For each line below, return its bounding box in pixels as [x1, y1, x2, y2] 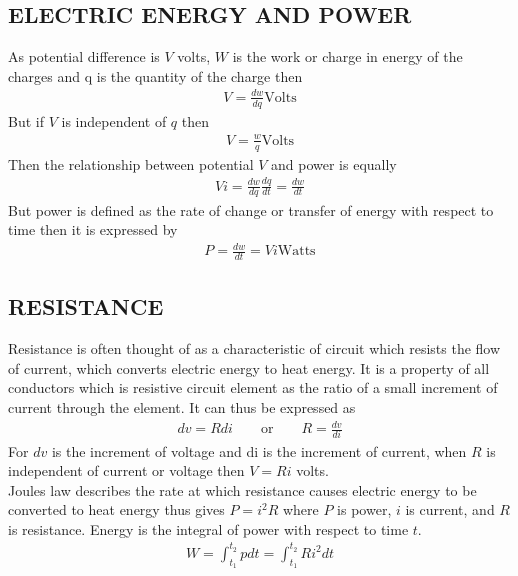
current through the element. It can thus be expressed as [8, 397, 356, 418]
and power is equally [271, 153, 397, 174]
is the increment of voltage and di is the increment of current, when [51, 440, 467, 461]
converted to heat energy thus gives [8, 499, 225, 520]
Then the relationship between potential [8, 153, 254, 174]
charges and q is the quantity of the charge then [8, 65, 303, 86]
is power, [337, 499, 392, 520]
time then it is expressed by [8, 219, 178, 240]
